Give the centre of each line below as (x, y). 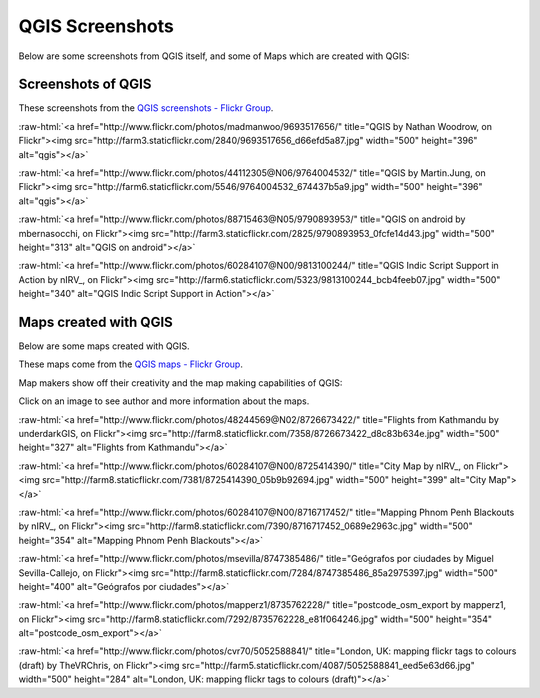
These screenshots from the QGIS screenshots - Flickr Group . (146, 108)
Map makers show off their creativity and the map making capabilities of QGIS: (180, 382)
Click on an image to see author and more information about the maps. (164, 401)
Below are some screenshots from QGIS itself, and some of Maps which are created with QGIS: (214, 56)
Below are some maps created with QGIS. (104, 346)
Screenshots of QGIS (85, 84)
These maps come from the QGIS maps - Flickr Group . (131, 364)
